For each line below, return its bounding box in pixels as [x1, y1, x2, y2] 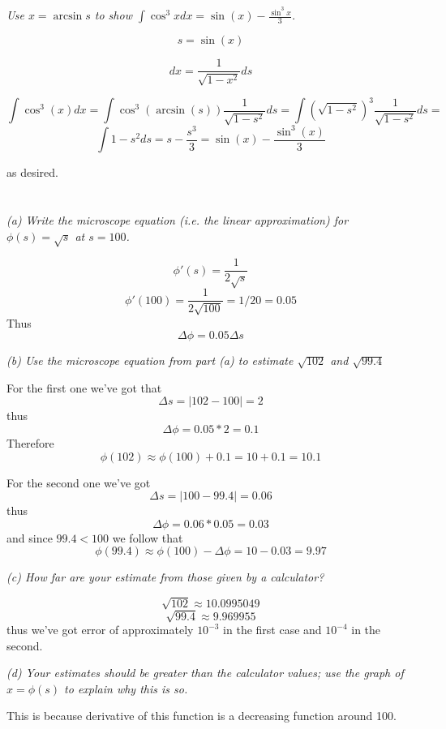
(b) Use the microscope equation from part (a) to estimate [6, 352, 294, 369]
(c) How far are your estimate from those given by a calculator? [6, 568, 324, 585]
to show [94, 6, 132, 24]
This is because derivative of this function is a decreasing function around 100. [6, 707, 397, 724]
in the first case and [223, 621, 322, 638]
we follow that [112, 529, 183, 546]
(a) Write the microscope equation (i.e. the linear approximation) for [6, 211, 349, 228]
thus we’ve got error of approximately [6, 621, 194, 638]
